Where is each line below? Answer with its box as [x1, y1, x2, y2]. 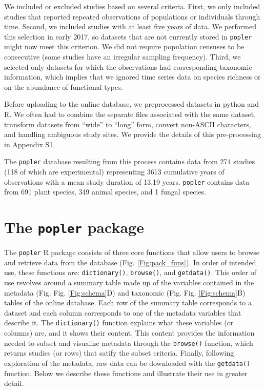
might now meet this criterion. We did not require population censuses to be [4, 41, 244, 52]
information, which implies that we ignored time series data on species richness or [4, 71, 261, 82]
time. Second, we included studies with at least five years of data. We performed [4, 21, 256, 32]
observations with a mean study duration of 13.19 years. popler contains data [4, 176, 250, 187]
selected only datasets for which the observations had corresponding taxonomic [4, 61, 252, 72]
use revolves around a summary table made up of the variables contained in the [4, 277, 254, 288]
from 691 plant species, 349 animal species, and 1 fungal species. [4, 186, 207, 197]
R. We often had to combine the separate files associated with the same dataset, [4, 109, 256, 119]
